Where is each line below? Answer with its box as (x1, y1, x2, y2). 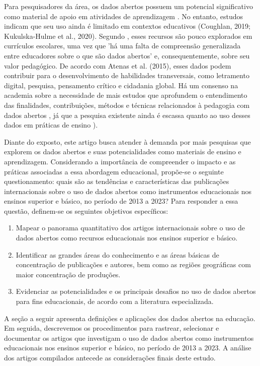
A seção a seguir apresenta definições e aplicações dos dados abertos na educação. (4, 313, 255, 323)
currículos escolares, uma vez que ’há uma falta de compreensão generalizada (4, 40, 241, 51)
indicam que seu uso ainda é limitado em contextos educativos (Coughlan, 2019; (4, 21, 250, 31)
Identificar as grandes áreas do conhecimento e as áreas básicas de (16, 249, 219, 260)
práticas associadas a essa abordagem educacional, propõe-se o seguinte (4, 166, 224, 176)
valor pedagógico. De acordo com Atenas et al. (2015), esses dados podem (4, 60, 231, 71)
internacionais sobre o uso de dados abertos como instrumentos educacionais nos (4, 186, 251, 196)
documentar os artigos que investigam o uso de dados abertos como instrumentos (4, 332, 254, 343)
